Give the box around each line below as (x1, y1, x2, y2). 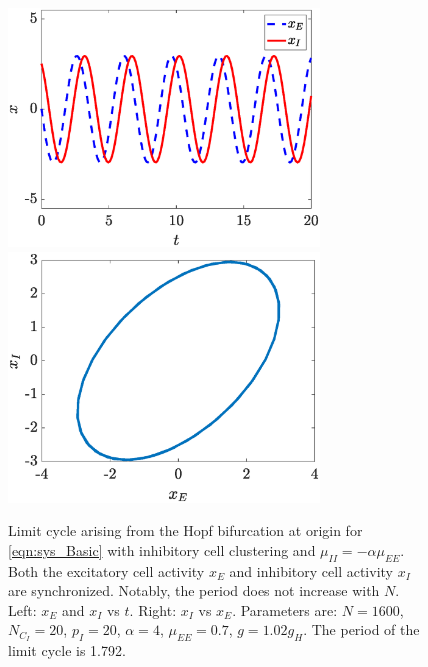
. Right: (129, 599, 177, 620)
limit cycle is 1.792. (8, 640, 126, 661)
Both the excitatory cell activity (8, 560, 205, 581)
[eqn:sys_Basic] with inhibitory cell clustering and (8, 539, 316, 560)
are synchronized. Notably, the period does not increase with (8, 580, 380, 601)
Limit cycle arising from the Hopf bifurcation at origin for (8, 520, 363, 541)
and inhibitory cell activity (229, 560, 393, 581)
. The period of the (303, 619, 420, 640)
